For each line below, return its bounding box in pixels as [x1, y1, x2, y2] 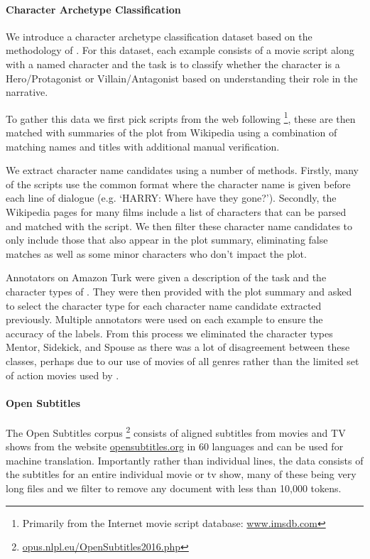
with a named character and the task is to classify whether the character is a [6, 56, 340, 71]
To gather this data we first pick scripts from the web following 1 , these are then [6, 109, 356, 126]
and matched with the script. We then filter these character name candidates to [6, 218, 353, 233]
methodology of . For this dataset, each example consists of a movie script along [6, 43, 354, 58]
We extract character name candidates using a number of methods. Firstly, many [6, 163, 359, 178]
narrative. [6, 85, 48, 99]
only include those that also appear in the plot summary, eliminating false [6, 232, 328, 247]
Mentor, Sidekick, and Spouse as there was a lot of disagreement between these [6, 340, 350, 354]
